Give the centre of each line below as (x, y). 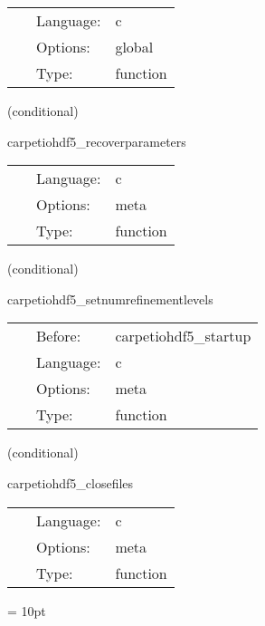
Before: (59, 336)
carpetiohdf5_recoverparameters (97, 141)
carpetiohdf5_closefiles (71, 482)
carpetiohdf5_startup (183, 336)
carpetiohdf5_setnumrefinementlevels (110, 299)
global (134, 47)
